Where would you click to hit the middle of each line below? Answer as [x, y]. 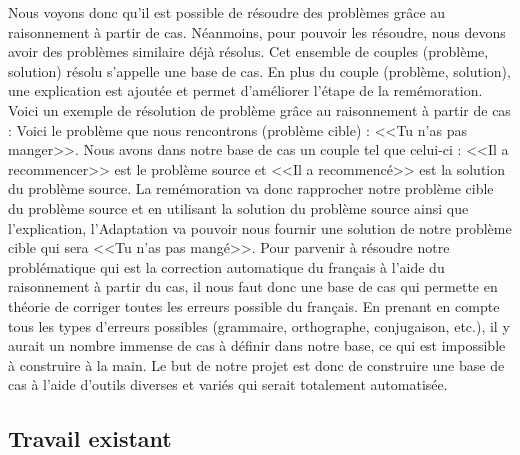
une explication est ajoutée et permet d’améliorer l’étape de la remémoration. [245, 90]
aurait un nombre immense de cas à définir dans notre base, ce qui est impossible [257, 345]
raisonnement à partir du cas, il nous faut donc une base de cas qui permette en [253, 286]
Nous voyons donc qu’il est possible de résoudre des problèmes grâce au [227, 12]
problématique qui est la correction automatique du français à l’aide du [226, 266]
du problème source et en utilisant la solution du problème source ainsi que [238, 207]
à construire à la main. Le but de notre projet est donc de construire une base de [256, 364]
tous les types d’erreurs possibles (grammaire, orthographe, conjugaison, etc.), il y [259, 325]
